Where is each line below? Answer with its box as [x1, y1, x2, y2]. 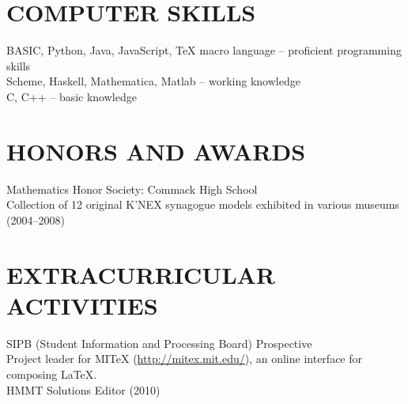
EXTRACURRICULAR [6, 258, 276, 290]
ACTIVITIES [6, 289, 158, 321]
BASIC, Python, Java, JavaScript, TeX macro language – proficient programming [6, 42, 402, 59]
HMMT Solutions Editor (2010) [6, 381, 161, 398]
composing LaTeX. [6, 365, 97, 382]
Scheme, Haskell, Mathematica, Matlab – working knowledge [6, 73, 300, 89]
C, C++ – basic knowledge [6, 88, 137, 104]
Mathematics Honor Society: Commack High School [6, 180, 258, 197]
